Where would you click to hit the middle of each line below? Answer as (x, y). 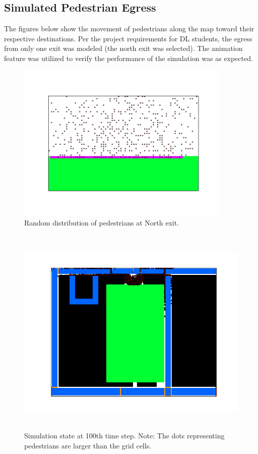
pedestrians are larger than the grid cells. (88, 445)
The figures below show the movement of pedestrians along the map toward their (129, 29)
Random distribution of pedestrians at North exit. (102, 223)
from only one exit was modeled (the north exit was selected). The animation (123, 48)
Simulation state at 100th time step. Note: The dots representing (124, 436)
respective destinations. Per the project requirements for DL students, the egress (128, 38)
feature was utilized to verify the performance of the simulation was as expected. (128, 58)
